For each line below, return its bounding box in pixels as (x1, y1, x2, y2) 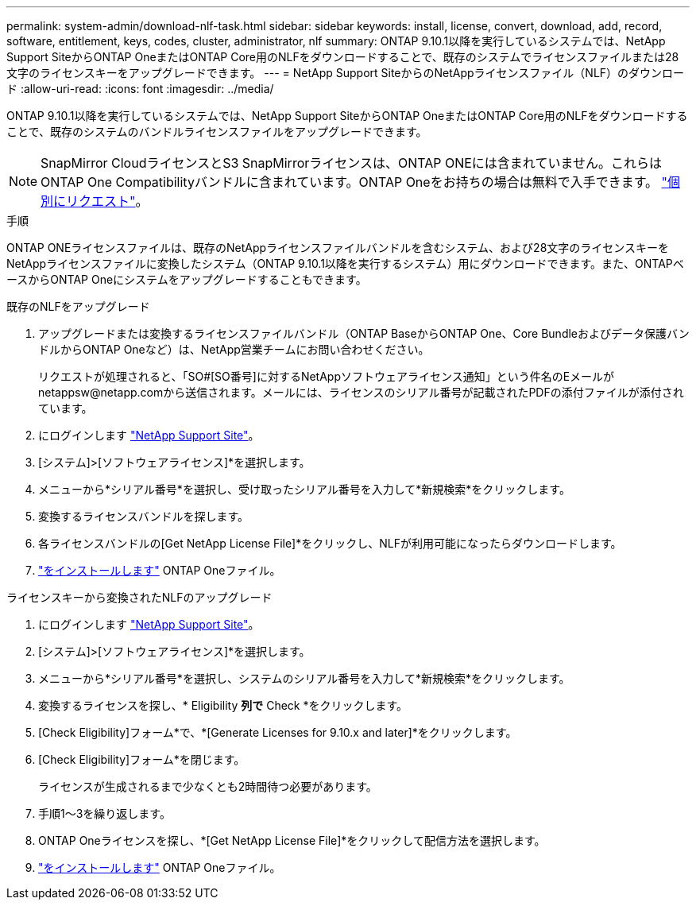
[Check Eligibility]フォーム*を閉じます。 (38, 753, 246, 766)
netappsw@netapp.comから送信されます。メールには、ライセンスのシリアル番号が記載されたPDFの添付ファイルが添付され (38, 385, 684, 399)
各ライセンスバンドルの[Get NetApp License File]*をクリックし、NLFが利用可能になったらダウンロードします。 (38, 536, 622, 550)
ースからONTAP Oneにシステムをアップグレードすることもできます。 (6, 273, 367, 286)
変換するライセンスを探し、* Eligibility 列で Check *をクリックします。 (38, 699, 408, 712)
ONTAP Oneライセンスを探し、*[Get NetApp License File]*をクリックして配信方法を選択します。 (38, 834, 546, 847)
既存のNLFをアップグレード (6, 300, 150, 313)
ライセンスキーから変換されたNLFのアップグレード (6, 590, 273, 604)
